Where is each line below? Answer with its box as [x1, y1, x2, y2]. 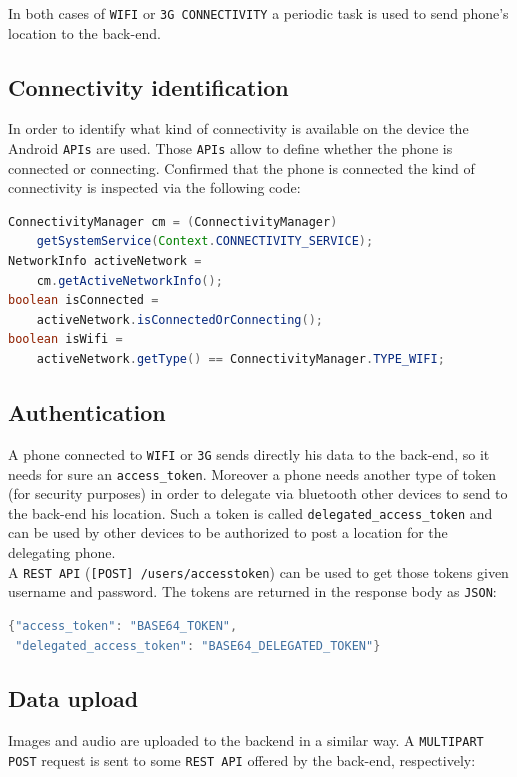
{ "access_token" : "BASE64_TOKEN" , [8, 618, 238, 633]
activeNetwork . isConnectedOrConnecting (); [36, 312, 324, 327]
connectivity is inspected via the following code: [8, 177, 301, 198]
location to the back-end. [8, 22, 161, 43]
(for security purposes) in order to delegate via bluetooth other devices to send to [8, 483, 508, 504]
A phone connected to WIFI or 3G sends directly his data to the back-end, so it [8, 443, 490, 464]
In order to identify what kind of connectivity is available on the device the [8, 118, 469, 139]
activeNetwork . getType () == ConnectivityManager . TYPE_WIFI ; [36, 352, 445, 367]
